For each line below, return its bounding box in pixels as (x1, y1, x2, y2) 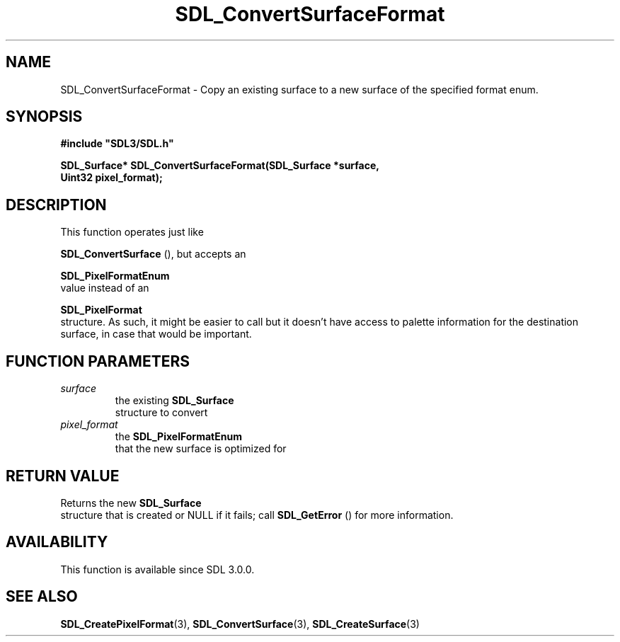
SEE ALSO (6, 587, 78, 606)
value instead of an (60, 282, 149, 294)
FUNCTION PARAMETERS (6, 352, 190, 370)
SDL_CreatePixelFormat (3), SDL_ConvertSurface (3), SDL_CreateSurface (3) (60, 617, 420, 630)
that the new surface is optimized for (115, 442, 287, 455)
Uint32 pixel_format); (60, 171, 163, 184)
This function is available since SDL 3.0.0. (60, 563, 255, 575)
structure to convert (115, 406, 208, 419)
